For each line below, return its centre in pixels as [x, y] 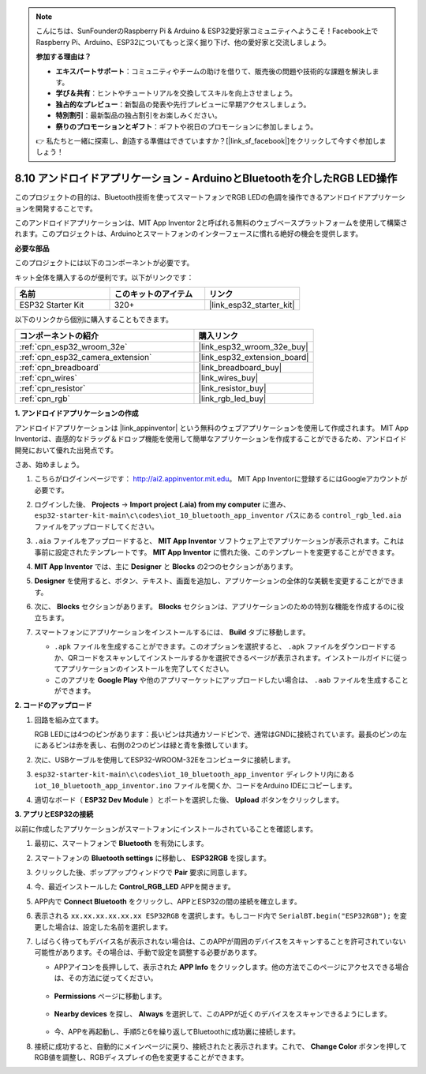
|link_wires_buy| [228, 378]
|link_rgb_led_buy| [232, 399]
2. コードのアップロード [53, 705]
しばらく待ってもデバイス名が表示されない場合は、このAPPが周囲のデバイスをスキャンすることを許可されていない [220, 941]
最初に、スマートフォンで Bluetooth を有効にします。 [121, 844]
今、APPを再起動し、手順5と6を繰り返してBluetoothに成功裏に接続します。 [177, 1032]
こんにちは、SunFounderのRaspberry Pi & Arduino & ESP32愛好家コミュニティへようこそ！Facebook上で [207, 31]
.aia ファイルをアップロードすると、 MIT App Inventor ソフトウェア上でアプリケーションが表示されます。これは [219, 541]
